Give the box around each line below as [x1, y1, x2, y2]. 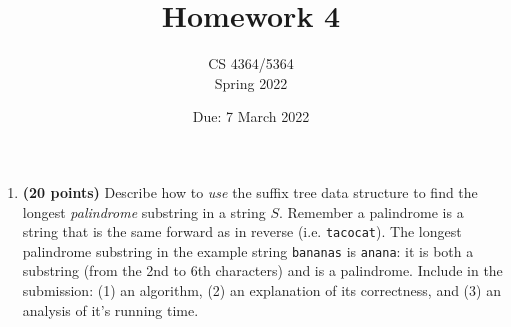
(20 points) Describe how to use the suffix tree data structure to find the [22, 181, 478, 202]
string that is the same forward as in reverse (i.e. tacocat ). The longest [22, 221, 462, 242]
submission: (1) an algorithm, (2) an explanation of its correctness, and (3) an [22, 280, 501, 300]
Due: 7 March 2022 [192, 106, 310, 127]
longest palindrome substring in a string [22, 201, 266, 222]
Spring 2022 [214, 72, 288, 93]
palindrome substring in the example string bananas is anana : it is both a [22, 240, 474, 261]
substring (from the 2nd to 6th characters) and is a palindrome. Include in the [22, 260, 503, 281]
